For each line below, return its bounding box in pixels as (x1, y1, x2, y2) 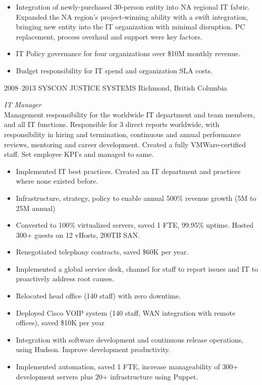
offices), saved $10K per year (16, 317, 104, 328)
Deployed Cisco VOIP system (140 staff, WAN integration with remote (16, 307, 236, 318)
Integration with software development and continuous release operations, (16, 334, 244, 345)
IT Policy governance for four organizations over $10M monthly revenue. (16, 48, 241, 59)
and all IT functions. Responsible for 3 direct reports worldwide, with (4, 119, 220, 130)
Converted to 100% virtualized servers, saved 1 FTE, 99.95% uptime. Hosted (16, 220, 253, 230)
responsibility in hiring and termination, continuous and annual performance (4, 129, 241, 139)
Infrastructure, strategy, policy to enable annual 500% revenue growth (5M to (16, 192, 256, 203)
